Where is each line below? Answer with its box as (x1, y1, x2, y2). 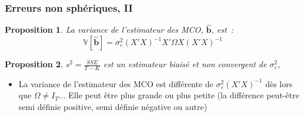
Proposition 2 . (5, 58, 63, 70)
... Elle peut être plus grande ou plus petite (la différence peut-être (59, 89, 299, 101)
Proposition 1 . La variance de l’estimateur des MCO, (5, 23, 203, 36)
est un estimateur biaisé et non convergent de (103, 58, 267, 70)
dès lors (265, 77, 293, 90)
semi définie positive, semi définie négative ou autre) (18, 101, 208, 113)
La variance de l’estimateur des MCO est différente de (18, 77, 213, 90)
